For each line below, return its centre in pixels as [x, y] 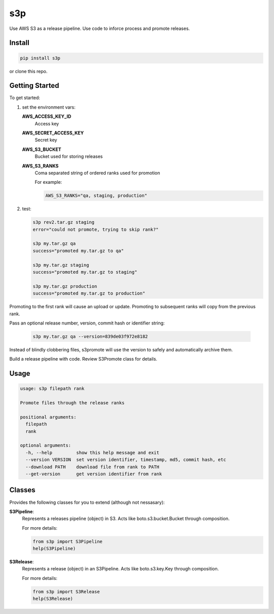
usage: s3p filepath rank [52, 389]
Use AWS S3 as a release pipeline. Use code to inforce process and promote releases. [100, 28]
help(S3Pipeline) [54, 549]
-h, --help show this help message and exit [92, 453]
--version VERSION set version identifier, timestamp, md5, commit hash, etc [126, 460]
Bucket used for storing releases [69, 156]
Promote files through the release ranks [72, 403]
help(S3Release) [53, 599]
